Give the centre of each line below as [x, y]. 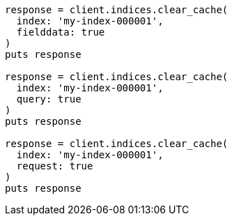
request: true [55, 166]
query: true [49, 99]
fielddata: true [61, 32]
